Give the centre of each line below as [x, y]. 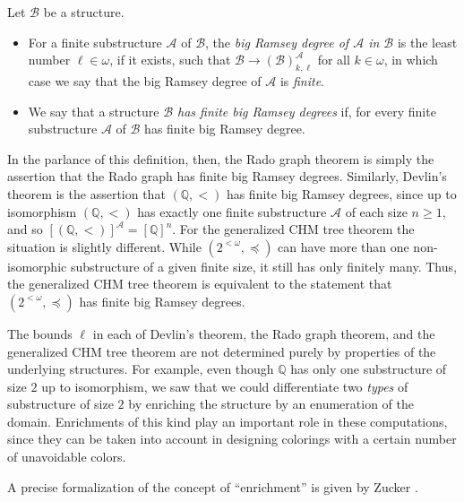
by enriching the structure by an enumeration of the [271, 404]
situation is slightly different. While [104, 246]
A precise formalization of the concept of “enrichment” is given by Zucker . [213, 486]
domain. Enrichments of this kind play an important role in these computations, [228, 421]
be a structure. [84, 12]
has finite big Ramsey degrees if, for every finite [307, 111]
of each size [376, 211]
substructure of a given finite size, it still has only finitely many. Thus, [263, 266]
